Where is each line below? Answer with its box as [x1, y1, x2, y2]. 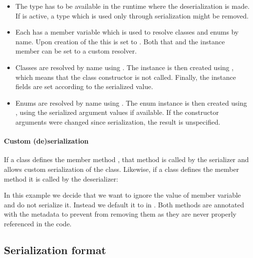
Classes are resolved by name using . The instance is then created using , [15, 62, 234, 72]
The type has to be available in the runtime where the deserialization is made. [15, 1, 250, 11]
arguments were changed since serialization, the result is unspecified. [15, 116, 220, 127]
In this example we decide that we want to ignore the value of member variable [4, 190, 241, 200]
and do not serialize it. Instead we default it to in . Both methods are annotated [4, 199, 244, 209]
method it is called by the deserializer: [4, 173, 118, 184]
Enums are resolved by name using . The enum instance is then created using [15, 97, 247, 108]
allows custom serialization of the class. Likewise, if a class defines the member [4, 164, 239, 174]
